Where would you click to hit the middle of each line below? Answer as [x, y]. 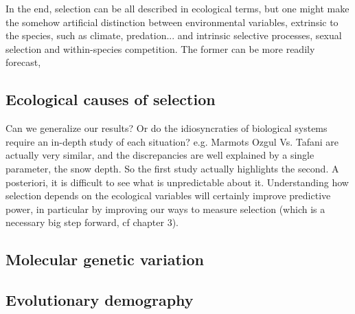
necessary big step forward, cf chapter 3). [92, 222]
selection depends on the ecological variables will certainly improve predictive [168, 195]
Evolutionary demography [100, 300]
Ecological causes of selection [111, 99]
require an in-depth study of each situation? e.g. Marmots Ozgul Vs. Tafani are [172, 141]
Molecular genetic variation [105, 259]
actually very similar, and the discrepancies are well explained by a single [160, 155]
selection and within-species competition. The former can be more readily [160, 48]
